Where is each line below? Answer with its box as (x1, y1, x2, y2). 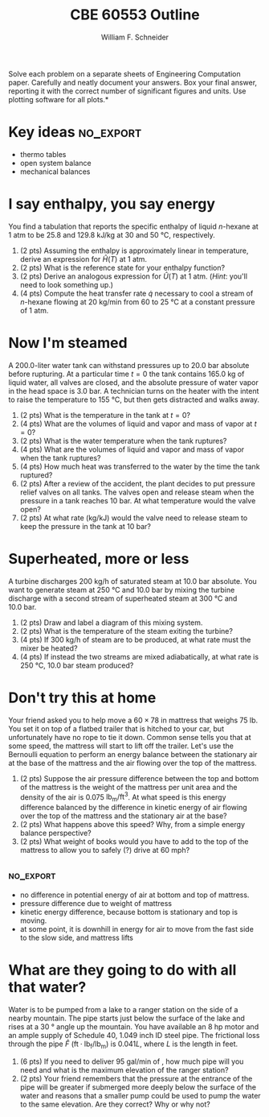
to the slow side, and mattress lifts (19, 933, 134, 942)
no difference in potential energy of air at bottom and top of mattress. (19, 890, 250, 900)
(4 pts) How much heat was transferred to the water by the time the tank (19, 461, 260, 471)
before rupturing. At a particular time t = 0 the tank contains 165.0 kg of (8, 369, 245, 379)
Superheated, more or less (8, 549, 190, 568)
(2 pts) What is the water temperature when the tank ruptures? (19, 436, 227, 445)
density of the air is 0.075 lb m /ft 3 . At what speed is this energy (19, 791, 226, 804)
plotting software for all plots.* (8, 94, 109, 104)
